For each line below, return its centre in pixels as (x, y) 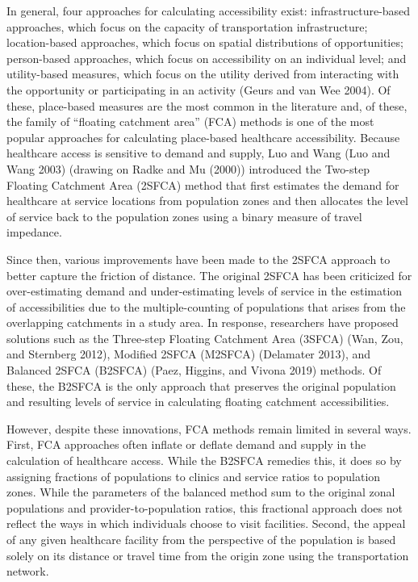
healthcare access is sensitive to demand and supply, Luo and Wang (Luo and (199, 153)
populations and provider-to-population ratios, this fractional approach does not (205, 507)
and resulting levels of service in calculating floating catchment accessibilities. (198, 402)
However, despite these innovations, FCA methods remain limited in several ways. (209, 428)
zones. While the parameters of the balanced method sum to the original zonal (201, 492)
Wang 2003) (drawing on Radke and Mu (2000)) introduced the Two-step (188, 168)
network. (28, 571)
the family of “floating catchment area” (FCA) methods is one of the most (190, 121)
